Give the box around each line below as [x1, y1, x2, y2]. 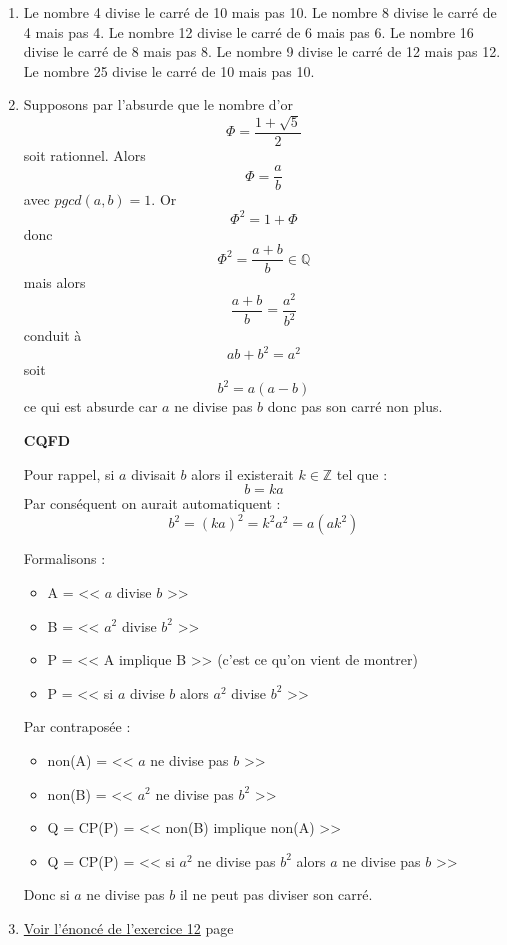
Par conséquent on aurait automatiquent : [23, 493, 281, 514]
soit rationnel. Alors [23, 144, 146, 165]
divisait [131, 463, 176, 484]
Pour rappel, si [23, 463, 115, 484]
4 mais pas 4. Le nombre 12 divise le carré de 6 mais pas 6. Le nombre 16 [23, 21, 474, 42]
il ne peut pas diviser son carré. [179, 884, 373, 905]
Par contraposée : [23, 716, 131, 737]
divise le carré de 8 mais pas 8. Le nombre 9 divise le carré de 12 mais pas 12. [23, 41, 501, 62]
